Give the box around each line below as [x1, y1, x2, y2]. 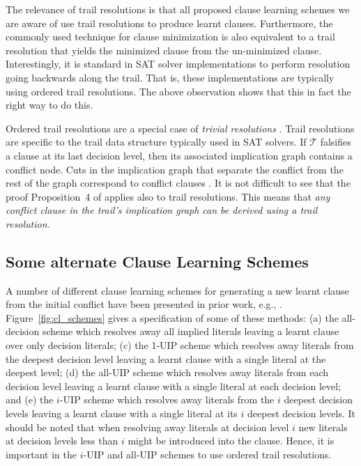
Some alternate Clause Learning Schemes [6, 250, 309, 272]
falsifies [320, 134, 351, 149]
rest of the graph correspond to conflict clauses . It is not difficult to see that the [6, 176, 351, 190]
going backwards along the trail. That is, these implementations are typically [6, 70, 335, 84]
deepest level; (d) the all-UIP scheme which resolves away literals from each [6, 365, 328, 380]
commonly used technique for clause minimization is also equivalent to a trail [6, 29, 335, 44]
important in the [6, 446, 77, 461]
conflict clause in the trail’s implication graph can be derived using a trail [6, 203, 318, 217]
